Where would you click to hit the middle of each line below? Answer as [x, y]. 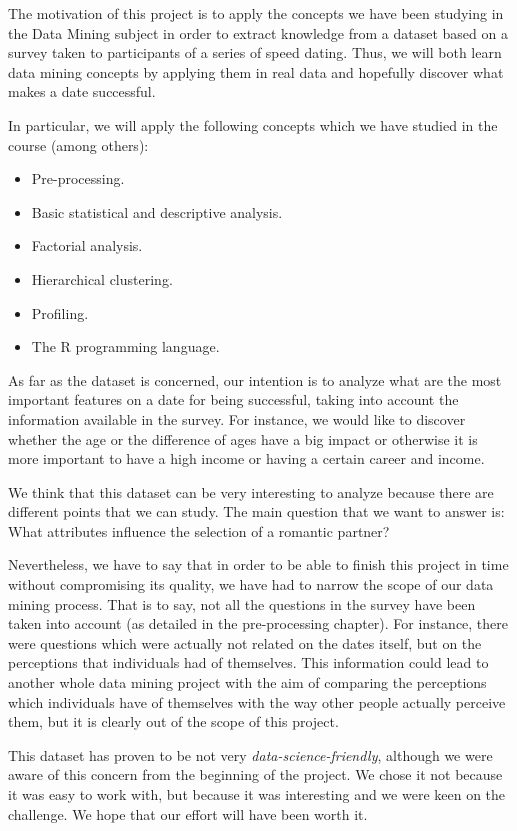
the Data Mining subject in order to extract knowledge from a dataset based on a [258, 32]
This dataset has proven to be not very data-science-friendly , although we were [250, 754]
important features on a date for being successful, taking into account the [233, 399]
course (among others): [78, 144]
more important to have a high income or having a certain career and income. [246, 458]
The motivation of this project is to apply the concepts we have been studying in [256, 13]
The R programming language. [125, 346]
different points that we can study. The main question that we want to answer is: [256, 511]
